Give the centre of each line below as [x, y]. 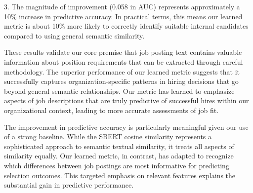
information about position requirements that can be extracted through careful [124, 61]
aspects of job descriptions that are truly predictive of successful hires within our [126, 100]
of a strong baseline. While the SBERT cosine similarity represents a [108, 136]
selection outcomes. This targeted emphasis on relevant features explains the [120, 175]
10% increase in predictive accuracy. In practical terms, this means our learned [123, 16]
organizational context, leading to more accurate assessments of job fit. [111, 110]
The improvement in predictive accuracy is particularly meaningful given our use [126, 127]
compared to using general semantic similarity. [74, 35]
